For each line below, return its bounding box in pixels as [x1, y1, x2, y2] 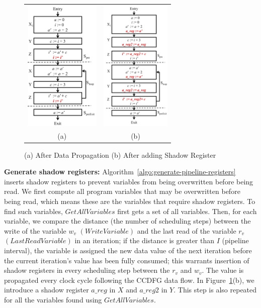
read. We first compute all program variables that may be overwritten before [4, 186, 240, 196]
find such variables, [4, 206, 63, 216]
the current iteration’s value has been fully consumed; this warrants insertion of [4, 255, 249, 265]
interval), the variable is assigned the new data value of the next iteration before [4, 245, 252, 256]
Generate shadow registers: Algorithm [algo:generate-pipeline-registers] [4, 166, 236, 177]
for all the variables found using [4, 294, 102, 304]
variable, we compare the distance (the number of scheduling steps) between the [4, 216, 251, 226]
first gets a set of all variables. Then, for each [117, 206, 257, 216]
